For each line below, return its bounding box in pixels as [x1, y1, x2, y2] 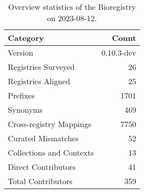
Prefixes [8, 90, 35, 101]
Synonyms [8, 104, 43, 115]
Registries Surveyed [8, 61, 75, 72]
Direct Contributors [8, 161, 76, 172]
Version [8, 47, 33, 58]
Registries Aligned [8, 75, 71, 87]
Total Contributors [8, 175, 72, 187]
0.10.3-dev [101, 47, 136, 58]
